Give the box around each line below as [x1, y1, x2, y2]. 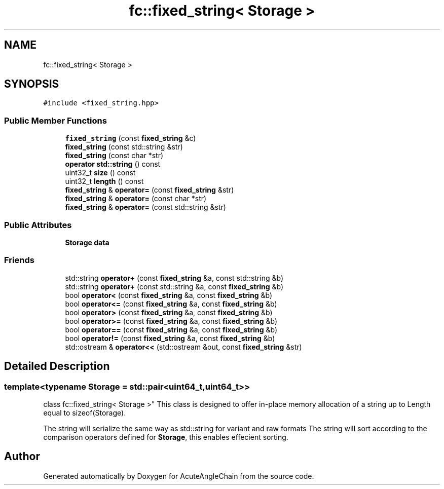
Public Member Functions [4, 115, 107, 126]
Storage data [65, 238, 109, 247]
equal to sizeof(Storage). [43, 408, 126, 417]
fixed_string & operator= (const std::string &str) [65, 203, 226, 212]
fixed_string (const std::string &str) [65, 142, 183, 152]
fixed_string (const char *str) [65, 151, 164, 160]
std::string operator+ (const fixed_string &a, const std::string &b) [65, 273, 283, 282]
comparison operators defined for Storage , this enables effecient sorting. [43, 432, 288, 441]
